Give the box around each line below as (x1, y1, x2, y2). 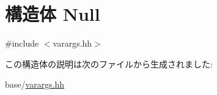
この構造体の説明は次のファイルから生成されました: (5, 57, 213, 70)
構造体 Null (5, 1, 100, 26)
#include (5, 37, 39, 50)
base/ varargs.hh (5, 78, 65, 91)
